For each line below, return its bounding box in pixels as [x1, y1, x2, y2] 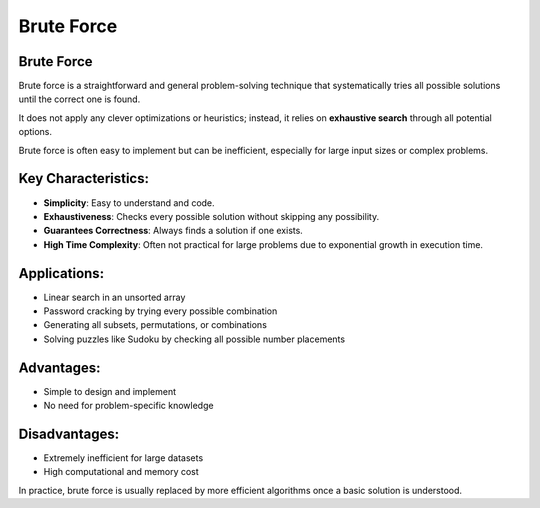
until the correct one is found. [18, 93, 141, 105]
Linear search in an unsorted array [43, 291, 186, 303]
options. [18, 126, 53, 138]
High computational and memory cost [43, 466, 199, 478]
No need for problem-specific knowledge [43, 400, 214, 412]
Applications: [18, 265, 105, 282]
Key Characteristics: [18, 170, 150, 187]
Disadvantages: [18, 425, 120, 442]
